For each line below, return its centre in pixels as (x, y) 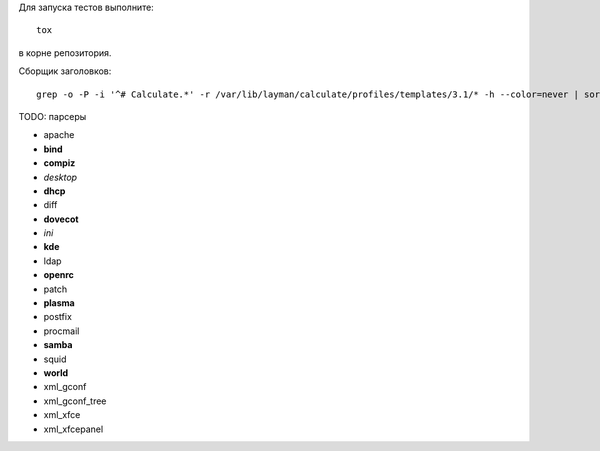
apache (59, 135)
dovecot (61, 219)
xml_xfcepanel (73, 429)
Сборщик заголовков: (65, 71)
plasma (59, 303)
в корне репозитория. (65, 52)
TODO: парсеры (52, 116)
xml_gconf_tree (75, 401)
